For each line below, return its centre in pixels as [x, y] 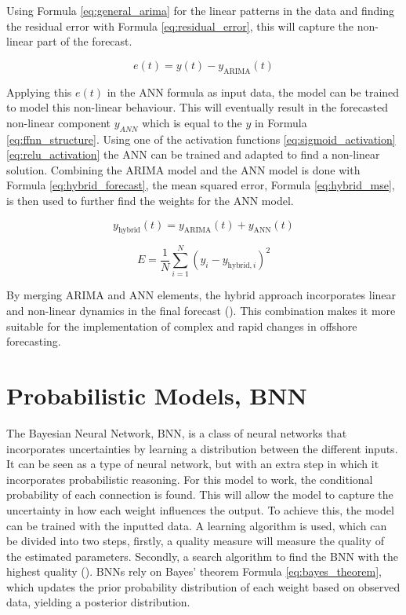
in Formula [281, 122]
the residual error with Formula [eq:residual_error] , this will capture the [180, 26]
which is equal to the [192, 122]
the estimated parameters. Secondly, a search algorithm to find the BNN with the [202, 556]
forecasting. [34, 341]
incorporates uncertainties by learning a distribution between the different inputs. [202, 448]
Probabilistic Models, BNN [157, 395]
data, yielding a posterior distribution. [98, 602]
